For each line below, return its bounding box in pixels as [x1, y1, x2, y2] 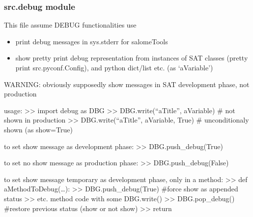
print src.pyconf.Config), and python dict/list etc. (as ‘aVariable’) [15, 62, 213, 72]
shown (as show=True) [4, 124, 73, 134]
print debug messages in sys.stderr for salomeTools [15, 36, 168, 46]
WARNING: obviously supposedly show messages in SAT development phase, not [4, 79, 250, 89]
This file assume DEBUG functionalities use [4, 20, 137, 30]
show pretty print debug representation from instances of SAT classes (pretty [15, 53, 248, 63]
